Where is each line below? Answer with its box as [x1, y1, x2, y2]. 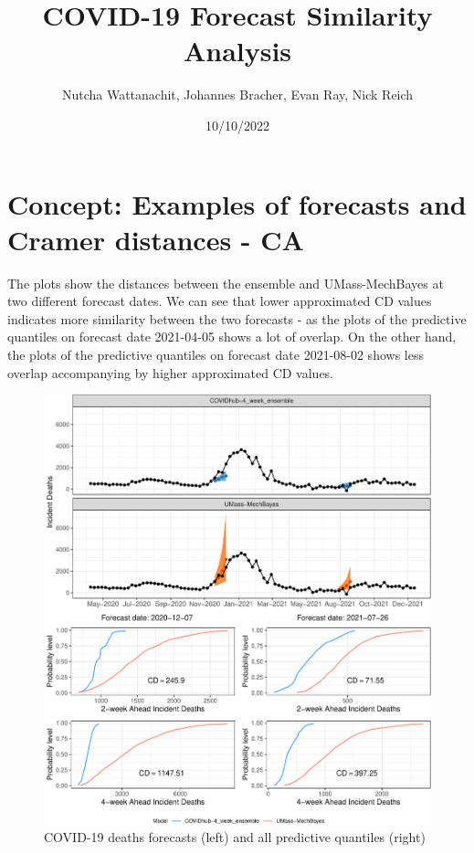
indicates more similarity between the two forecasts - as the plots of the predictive [7, 309, 467, 328]
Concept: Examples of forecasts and [7, 184, 467, 222]
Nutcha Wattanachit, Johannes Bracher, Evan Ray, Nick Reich [61, 85, 414, 104]
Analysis [183, 32, 292, 69]
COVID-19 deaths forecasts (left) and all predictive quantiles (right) [44, 827, 426, 847]
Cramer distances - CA [7, 220, 304, 258]
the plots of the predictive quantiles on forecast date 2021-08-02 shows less [7, 345, 424, 363]
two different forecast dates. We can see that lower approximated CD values [7, 291, 432, 311]
